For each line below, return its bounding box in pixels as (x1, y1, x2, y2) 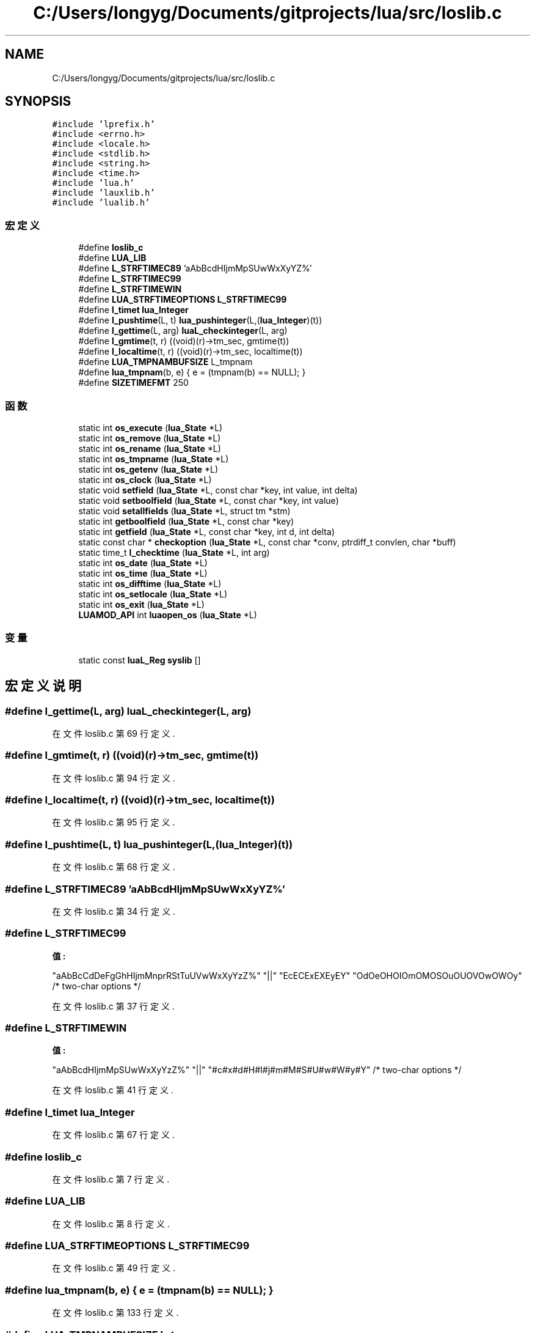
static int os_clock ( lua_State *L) (78, 474, 212, 485)
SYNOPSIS (5, 94, 71, 109)
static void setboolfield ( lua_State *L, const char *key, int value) (78, 495, 339, 506)
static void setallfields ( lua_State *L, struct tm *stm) (78, 505, 291, 516)
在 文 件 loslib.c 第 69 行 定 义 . (52, 728, 175, 739)
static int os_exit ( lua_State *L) (78, 599, 205, 610)
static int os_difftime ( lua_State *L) (78, 578, 222, 589)
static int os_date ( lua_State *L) (78, 557, 208, 568)
